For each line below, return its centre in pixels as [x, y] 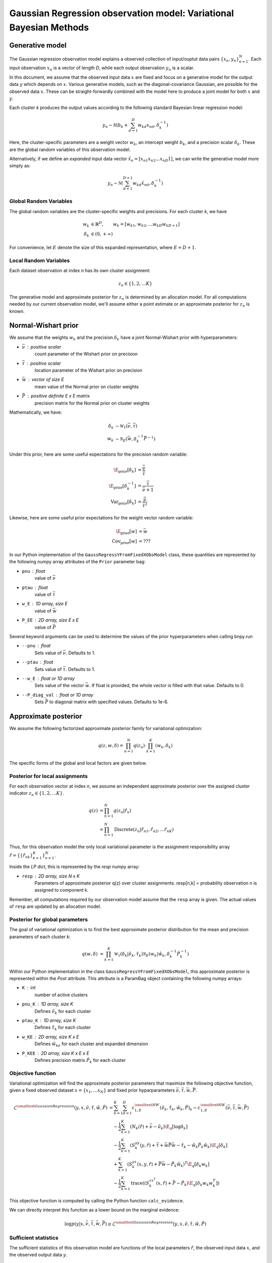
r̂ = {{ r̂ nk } [21, 856]
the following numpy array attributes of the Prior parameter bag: [77, 562]
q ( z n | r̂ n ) [122, 811]
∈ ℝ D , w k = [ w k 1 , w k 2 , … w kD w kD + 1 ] [135, 224]
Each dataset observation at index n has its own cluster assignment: [80, 271]
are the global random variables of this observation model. [70, 150]
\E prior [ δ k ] [125, 471]
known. [17, 311]
